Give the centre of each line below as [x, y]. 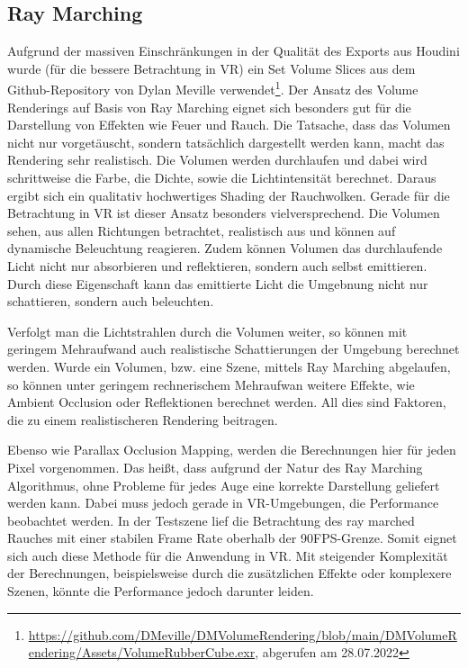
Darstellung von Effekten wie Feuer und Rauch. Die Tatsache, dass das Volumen [229, 125]
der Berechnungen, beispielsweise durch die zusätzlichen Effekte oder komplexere [229, 573]
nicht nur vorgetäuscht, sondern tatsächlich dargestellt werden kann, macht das [226, 142]
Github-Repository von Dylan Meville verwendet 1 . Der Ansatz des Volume [213, 88]
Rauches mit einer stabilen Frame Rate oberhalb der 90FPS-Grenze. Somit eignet [232, 538]
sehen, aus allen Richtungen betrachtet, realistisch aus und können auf [202, 230]
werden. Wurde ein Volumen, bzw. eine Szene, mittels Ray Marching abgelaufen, [229, 366]
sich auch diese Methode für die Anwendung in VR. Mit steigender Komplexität [228, 555]
